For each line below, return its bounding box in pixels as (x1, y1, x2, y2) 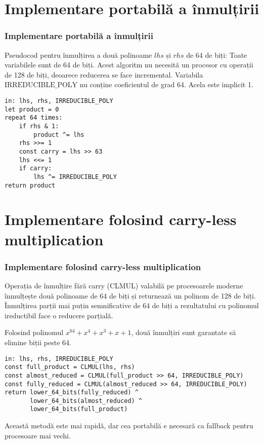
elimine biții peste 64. (5, 337, 71, 347)
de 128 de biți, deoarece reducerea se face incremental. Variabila (5, 69, 203, 80)
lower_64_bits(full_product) (30, 405, 128, 413)
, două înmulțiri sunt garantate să (131, 327, 236, 338)
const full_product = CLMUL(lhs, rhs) (5, 363, 135, 371)
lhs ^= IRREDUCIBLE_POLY (33, 173, 117, 180)
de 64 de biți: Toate (186, 49, 247, 60)
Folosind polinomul (5, 327, 64, 338)
